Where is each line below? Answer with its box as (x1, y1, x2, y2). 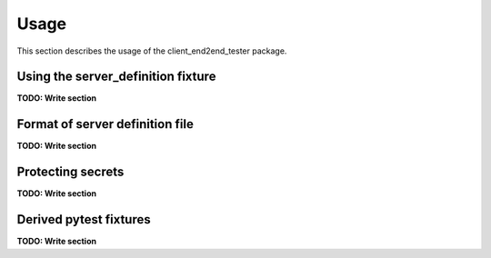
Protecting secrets (16, 164, 125, 180)
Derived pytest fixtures (16, 212, 151, 227)
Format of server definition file (16, 116, 195, 132)
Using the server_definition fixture (16, 69, 216, 84)
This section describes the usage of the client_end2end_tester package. (16, 45, 287, 56)
